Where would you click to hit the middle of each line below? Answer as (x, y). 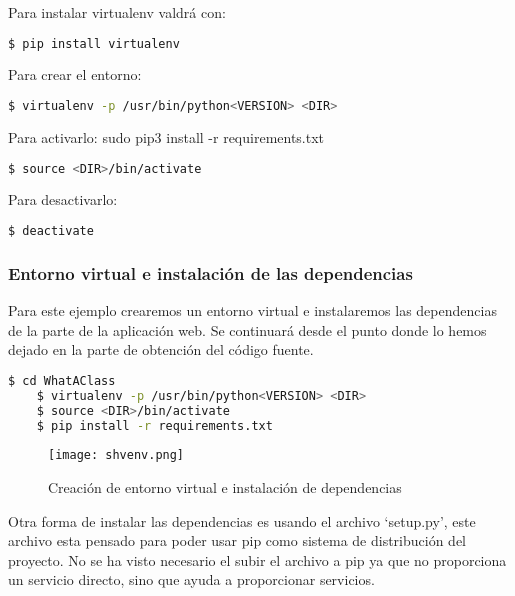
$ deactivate (51, 231)
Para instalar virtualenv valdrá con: (117, 12)
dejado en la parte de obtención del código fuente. (161, 349)
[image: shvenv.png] (116, 455)
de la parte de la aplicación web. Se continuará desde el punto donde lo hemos (247, 329)
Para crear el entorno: (75, 74)
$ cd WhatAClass (62, 380)
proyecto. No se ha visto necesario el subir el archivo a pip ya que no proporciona (257, 559)
